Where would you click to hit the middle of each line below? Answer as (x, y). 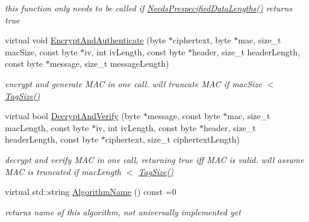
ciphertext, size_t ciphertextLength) (172, 139)
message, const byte (184, 116)
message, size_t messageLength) (109, 63)
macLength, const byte (47, 127)
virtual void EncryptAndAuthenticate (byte (86, 40)
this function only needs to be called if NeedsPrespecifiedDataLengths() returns (149, 8)
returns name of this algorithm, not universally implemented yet (123, 211)
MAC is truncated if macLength (63, 171)
